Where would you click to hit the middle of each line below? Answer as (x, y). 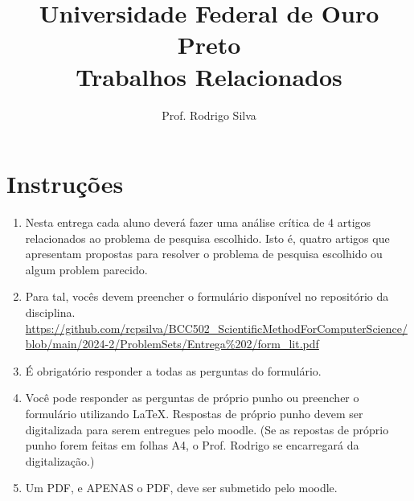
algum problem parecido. (86, 269)
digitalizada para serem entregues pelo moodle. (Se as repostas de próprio (207, 429)
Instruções (65, 184)
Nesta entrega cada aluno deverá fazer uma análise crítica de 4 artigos (198, 222)
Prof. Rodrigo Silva (209, 115)
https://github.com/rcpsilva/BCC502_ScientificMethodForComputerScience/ (216, 328)
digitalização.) (60, 460)
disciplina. (50, 312)
